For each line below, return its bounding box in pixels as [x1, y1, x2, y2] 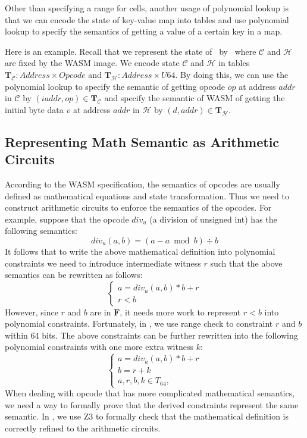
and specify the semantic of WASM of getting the [104, 92, 285, 104]
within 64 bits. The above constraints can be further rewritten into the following [5, 328, 298, 341]
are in [90, 305, 111, 318]
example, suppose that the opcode [5, 212, 129, 225]
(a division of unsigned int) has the [149, 212, 277, 225]
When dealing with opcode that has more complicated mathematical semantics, [5, 387, 295, 399]
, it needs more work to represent [120, 305, 241, 318]
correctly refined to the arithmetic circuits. [5, 421, 161, 434]
